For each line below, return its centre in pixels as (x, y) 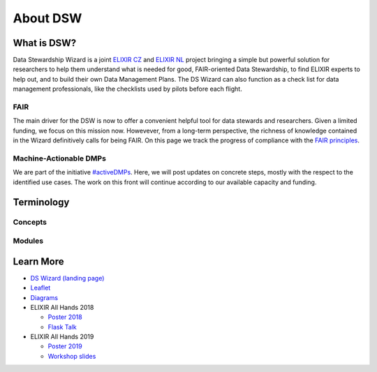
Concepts (30, 222)
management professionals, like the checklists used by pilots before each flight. (127, 89)
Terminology (41, 202)
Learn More (38, 261)
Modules (28, 241)
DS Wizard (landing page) (67, 278)
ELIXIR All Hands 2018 (62, 307)
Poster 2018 (65, 317)
